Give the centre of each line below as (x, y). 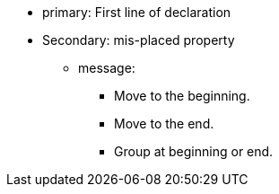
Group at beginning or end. (194, 151)
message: (107, 68)
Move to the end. (164, 123)
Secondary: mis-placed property (139, 40)
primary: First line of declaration (137, 12)
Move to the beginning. (182, 96)
